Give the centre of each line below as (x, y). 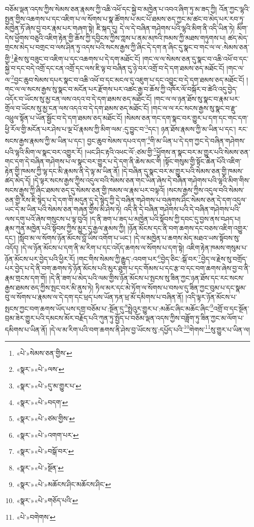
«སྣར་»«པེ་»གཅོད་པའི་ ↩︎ (47, 500)
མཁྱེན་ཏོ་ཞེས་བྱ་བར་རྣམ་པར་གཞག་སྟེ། (50, 28)
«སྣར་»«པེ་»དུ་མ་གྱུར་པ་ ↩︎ (49, 386)
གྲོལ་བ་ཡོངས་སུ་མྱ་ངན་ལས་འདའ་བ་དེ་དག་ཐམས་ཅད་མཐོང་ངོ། (77, 108)
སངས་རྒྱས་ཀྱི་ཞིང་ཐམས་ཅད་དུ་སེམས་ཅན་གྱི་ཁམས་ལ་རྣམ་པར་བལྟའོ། (85, 190)
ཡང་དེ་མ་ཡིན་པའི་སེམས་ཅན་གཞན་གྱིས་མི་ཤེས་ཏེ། (63, 209)
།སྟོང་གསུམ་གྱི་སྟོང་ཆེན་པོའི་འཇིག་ (202, 161)
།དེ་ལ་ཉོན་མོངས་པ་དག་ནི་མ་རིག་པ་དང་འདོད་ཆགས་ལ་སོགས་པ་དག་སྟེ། (102, 247)
